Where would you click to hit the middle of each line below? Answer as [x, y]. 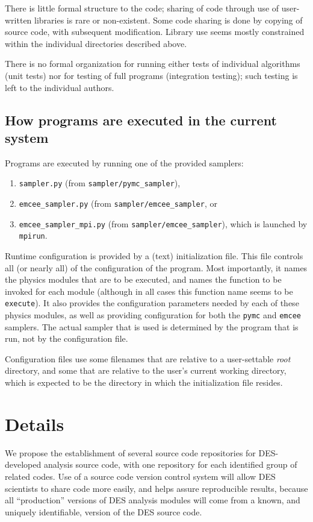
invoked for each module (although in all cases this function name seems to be [149, 291]
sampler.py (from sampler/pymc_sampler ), [100, 183]
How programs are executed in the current [141, 120]
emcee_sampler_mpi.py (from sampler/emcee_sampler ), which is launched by [163, 223]
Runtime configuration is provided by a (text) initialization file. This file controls [154, 255]
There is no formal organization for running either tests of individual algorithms [153, 64]
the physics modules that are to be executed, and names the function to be [143, 279]
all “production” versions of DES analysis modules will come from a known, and [153, 500]
